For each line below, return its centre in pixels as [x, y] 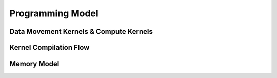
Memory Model [34, 64]
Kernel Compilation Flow [50, 48]
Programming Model [54, 13]
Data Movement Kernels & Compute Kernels [81, 31]
